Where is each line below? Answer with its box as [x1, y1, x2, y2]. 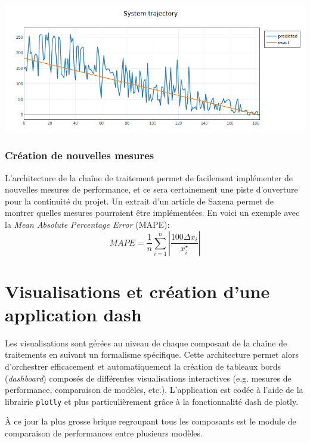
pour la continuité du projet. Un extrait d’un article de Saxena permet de [5, 194, 274, 207]
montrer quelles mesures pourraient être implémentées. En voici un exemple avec [5, 206, 300, 219]
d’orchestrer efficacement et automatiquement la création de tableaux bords [5, 360, 281, 372]
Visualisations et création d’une [5, 278, 270, 303]
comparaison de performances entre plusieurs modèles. [5, 427, 203, 439]
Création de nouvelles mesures [5, 148, 154, 163]
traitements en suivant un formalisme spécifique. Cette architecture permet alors [5, 348, 299, 361]
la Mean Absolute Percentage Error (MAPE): [5, 218, 170, 230]
